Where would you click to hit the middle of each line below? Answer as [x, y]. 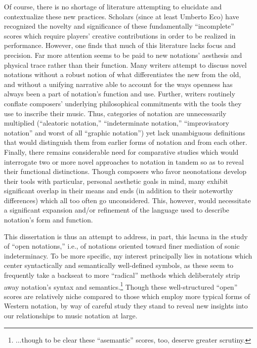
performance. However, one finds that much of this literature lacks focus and [120, 45]
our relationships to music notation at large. [71, 316]
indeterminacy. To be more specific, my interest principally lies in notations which [128, 255]
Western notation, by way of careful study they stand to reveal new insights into [126, 306]
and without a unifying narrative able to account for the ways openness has [118, 84]
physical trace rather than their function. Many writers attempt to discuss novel [126, 65]
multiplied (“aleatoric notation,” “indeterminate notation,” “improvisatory [117, 123]
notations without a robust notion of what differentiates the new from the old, [123, 74]
